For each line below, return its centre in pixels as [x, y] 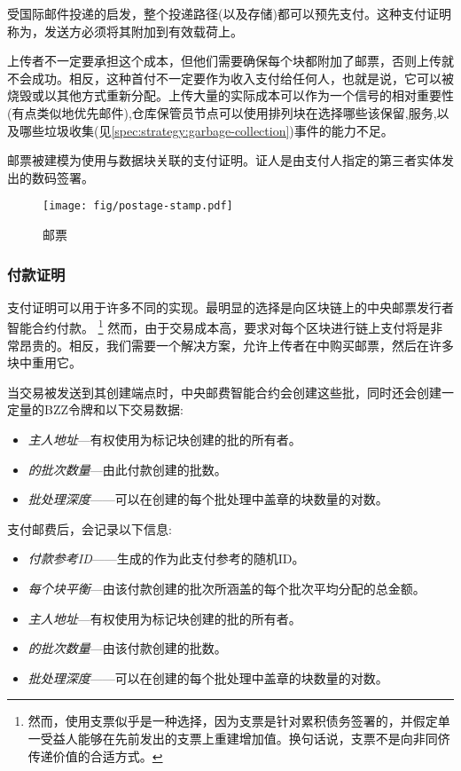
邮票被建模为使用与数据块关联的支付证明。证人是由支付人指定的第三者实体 [224, 160]
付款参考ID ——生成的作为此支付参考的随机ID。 [166, 559]
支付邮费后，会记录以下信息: [90, 528]
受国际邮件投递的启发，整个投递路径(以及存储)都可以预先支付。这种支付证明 [229, 13]
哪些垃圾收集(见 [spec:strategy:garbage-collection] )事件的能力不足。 [206, 130]
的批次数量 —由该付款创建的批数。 [127, 648]
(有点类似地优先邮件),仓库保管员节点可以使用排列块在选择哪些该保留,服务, [222, 112]
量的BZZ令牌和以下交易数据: [101, 409]
